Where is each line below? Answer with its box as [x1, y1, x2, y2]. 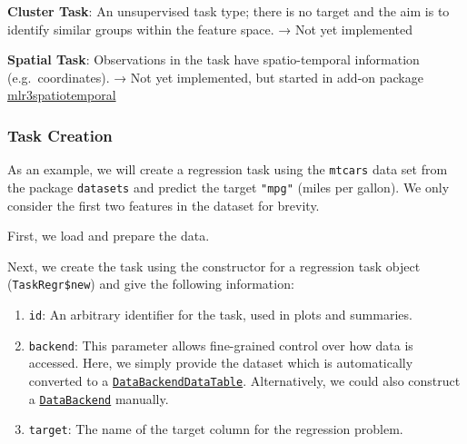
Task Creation [7, 123, 113, 146]
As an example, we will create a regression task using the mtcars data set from [7, 160, 448, 179]
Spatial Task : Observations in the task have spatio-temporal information [7, 50, 420, 69]
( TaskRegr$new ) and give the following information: [7, 274, 294, 293]
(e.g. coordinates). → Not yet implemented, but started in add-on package [7, 67, 423, 86]
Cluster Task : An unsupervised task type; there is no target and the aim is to [7, 2, 450, 20]
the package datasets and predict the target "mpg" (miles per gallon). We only [7, 177, 450, 196]
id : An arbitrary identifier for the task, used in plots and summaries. [28, 304, 412, 323]
